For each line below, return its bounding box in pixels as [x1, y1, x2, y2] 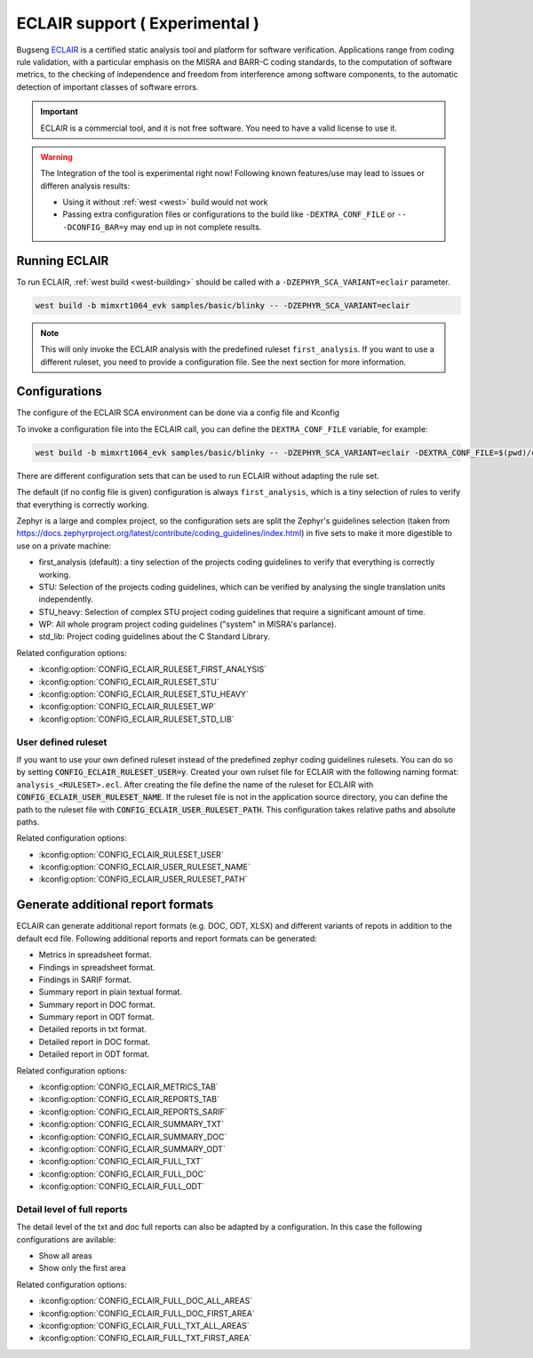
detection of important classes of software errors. [16, 81, 199, 92]
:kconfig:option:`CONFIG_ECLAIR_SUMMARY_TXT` [38, 1119, 225, 1130]
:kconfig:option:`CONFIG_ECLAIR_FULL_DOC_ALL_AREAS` [38, 1296, 253, 1306]
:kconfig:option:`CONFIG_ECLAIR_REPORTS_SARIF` [38, 1106, 227, 1117]
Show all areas [38, 1250, 92, 1261]
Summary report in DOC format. [38, 999, 155, 1010]
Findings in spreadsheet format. [38, 962, 155, 972]
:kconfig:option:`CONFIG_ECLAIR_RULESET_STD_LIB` [38, 714, 235, 724]
